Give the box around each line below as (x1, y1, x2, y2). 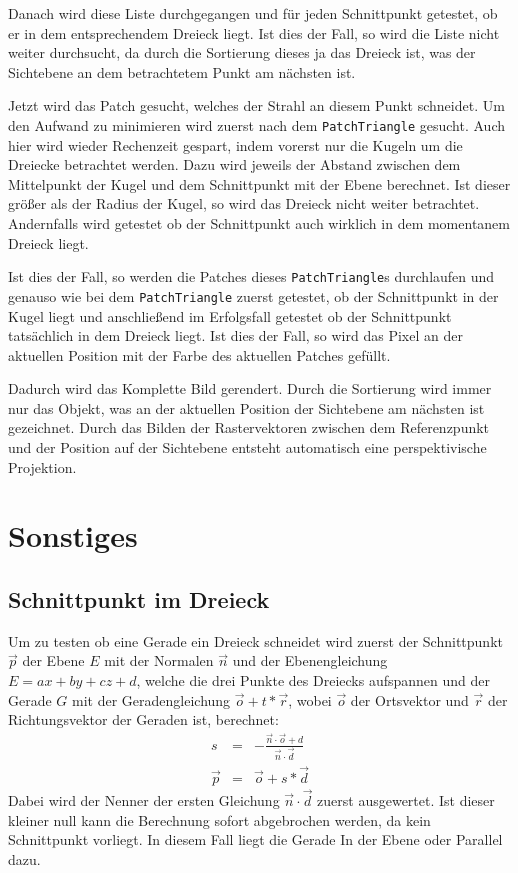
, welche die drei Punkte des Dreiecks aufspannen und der (136, 670, 491, 691)
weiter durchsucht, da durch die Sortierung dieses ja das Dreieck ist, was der (8, 42, 476, 63)
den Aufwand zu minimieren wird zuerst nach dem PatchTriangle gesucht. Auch (8, 114, 506, 135)
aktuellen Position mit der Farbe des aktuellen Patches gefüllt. (8, 344, 391, 365)
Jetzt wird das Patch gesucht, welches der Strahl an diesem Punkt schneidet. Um (8, 95, 505, 116)
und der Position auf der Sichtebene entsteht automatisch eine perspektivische (8, 437, 487, 458)
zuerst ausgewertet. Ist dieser (317, 790, 495, 811)
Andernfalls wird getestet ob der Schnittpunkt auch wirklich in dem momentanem (8, 213, 510, 233)
